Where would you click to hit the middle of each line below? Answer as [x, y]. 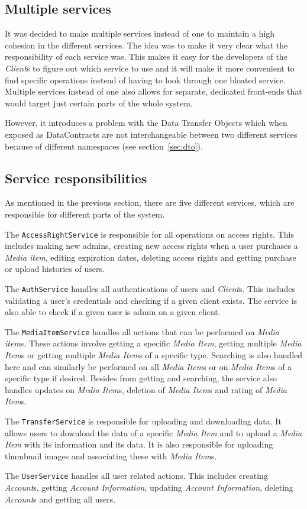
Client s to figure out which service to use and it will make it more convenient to [150, 68]
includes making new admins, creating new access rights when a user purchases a [151, 246]
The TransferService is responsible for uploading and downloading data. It [143, 421]
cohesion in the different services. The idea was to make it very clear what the [146, 45]
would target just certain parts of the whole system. [99, 103]
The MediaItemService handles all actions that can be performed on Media [142, 331]
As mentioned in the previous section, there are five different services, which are [150, 202]
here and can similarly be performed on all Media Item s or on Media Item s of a [148, 366]
